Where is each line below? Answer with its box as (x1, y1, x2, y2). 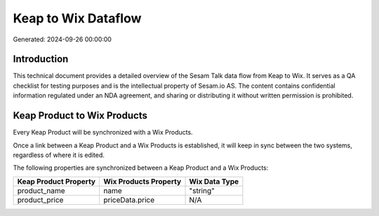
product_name (17, 186, 66, 196)
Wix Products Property (102, 176, 182, 186)
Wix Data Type (189, 176, 239, 186)
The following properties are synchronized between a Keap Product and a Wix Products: (13, 163, 269, 172)
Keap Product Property (17, 176, 96, 186)
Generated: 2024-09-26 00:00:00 (13, 35, 112, 43)
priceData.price (102, 195, 155, 205)
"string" (189, 186, 215, 196)
